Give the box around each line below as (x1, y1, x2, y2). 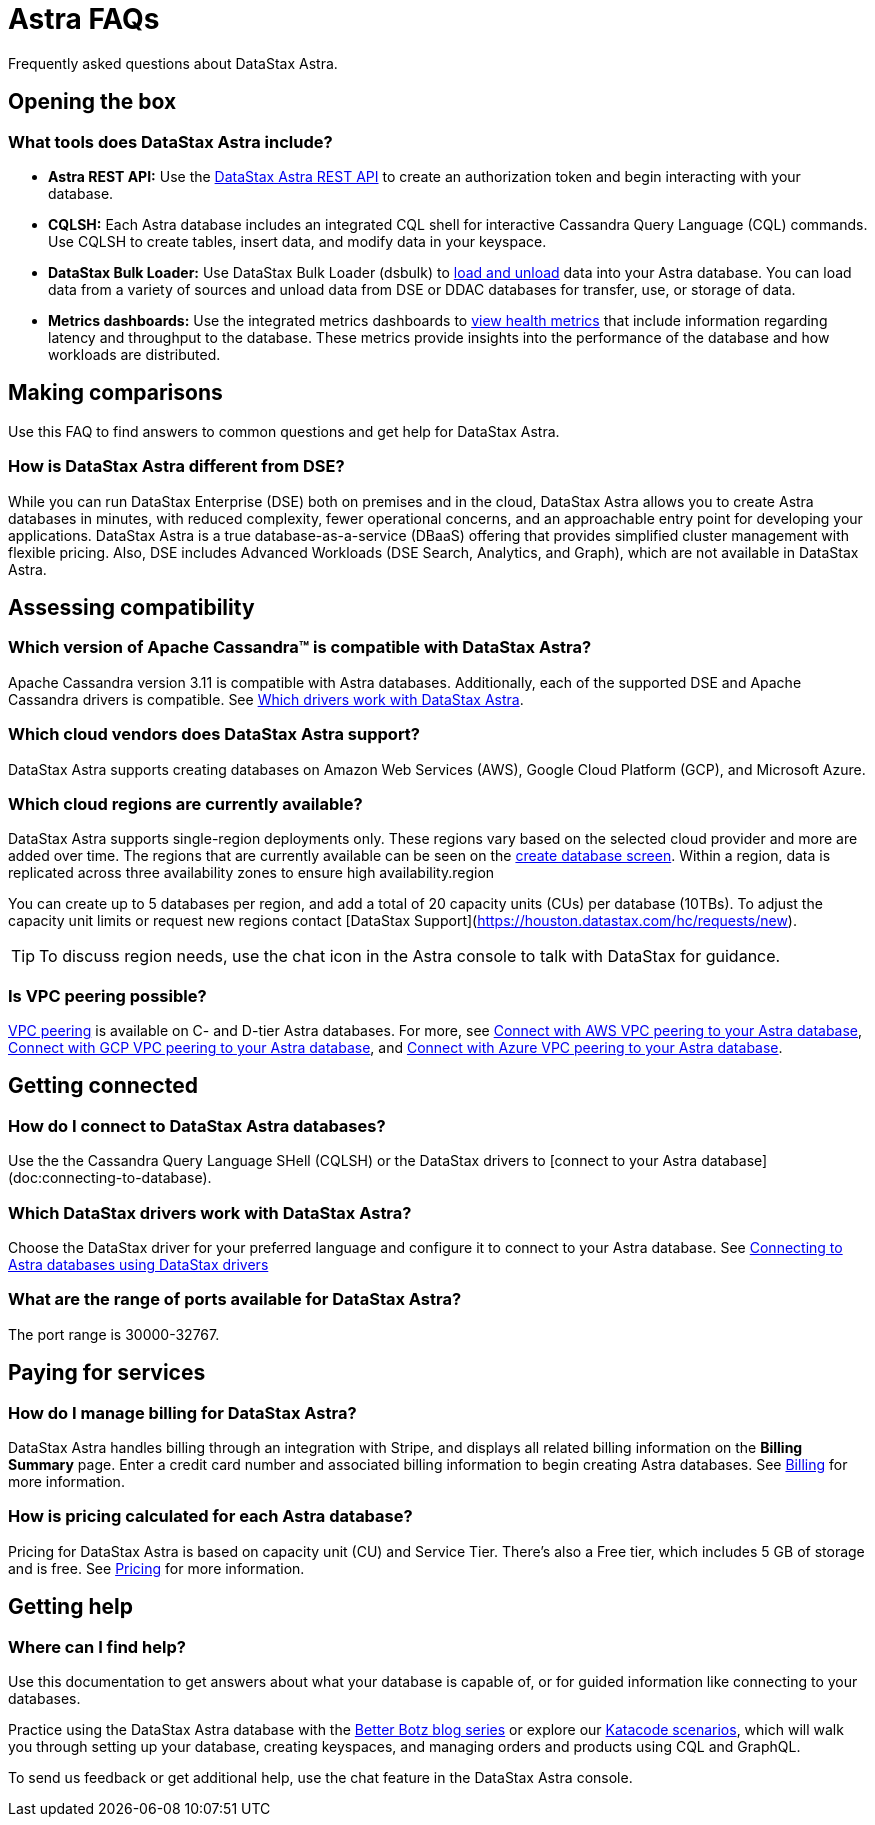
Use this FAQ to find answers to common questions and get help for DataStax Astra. (8, 422, 560, 440)
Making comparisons (8, 380, 223, 406)
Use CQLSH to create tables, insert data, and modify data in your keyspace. (48, 232, 547, 250)
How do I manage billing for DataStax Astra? (8, 1402, 357, 1423)
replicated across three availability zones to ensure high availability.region (8, 864, 495, 882)
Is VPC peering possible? (8, 985, 207, 1006)
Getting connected (8, 1073, 198, 1099)
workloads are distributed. (48, 345, 221, 363)
